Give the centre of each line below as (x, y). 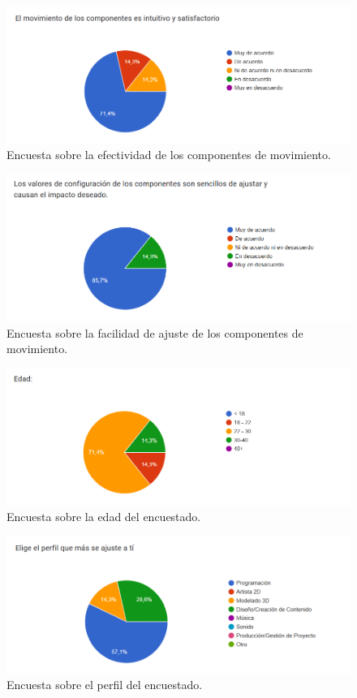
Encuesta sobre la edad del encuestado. (104, 517)
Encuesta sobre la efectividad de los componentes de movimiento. (169, 155)
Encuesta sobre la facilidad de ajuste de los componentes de (155, 332)
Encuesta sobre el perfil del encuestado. (105, 685)
